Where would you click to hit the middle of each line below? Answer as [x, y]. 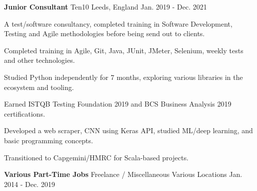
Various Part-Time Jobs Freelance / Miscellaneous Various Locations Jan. [123, 174]
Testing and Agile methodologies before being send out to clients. [104, 33]
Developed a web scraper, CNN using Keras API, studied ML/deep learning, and [128, 130]
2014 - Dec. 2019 [30, 184]
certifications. [25, 113]
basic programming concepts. [49, 140]
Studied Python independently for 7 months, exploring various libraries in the [123, 77]
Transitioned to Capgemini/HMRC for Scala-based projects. [96, 157]
